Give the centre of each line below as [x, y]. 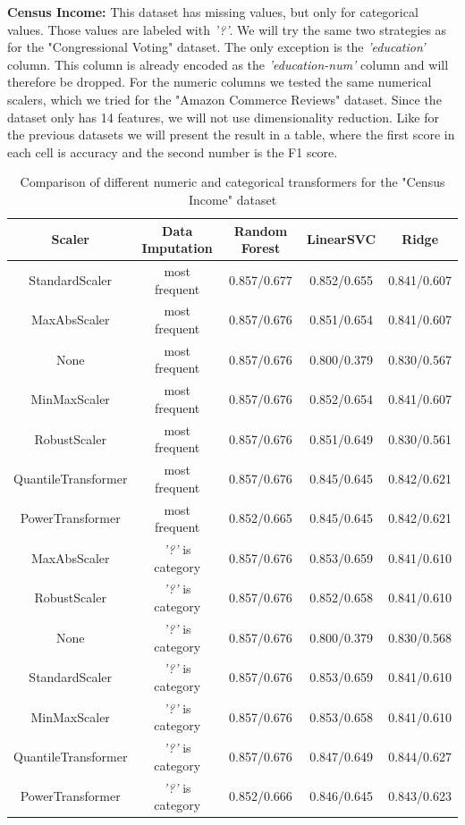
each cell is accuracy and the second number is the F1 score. [173, 152]
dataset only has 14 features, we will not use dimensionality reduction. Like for [223, 117]
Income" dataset [232, 199]
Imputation [177, 248]
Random [261, 230]
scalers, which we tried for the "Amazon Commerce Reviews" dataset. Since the [224, 99]
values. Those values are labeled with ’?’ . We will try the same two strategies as [227, 29]
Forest [261, 248]
